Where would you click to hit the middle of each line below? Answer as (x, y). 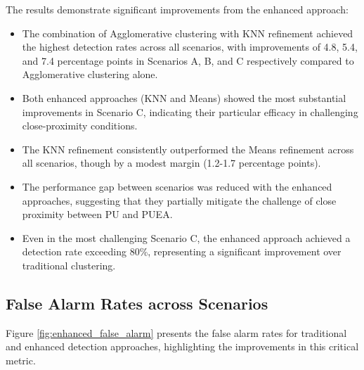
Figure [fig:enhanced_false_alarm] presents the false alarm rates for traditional (176, 332)
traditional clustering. (69, 265)
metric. (21, 360)
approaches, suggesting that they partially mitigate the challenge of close (179, 200)
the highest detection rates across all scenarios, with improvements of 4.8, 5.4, (190, 47)
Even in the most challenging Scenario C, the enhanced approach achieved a (186, 237)
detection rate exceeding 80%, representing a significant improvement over (182, 251)
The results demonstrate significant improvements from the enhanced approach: (177, 9)
